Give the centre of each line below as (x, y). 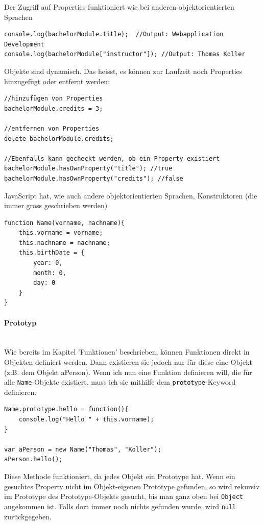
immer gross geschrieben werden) (56, 205)
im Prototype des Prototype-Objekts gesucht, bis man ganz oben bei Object (124, 496)
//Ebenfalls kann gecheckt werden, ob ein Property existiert (112, 158)
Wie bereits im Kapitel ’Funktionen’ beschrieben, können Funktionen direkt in (127, 352)
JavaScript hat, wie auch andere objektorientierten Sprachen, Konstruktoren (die (131, 195)
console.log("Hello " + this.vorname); (86, 420)
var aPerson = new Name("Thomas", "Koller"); (83, 449)
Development (24, 44)
